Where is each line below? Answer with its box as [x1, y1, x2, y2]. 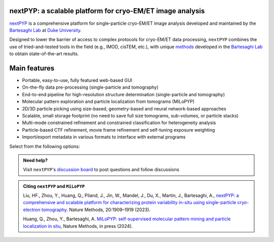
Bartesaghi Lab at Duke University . [9, 27, 82, 33]
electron [23, 207, 41, 213]
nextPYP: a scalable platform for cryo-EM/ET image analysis [9, 7, 205, 15]
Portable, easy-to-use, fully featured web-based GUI [22, 77, 132, 83]
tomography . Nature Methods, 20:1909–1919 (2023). [41, 207, 151, 213]
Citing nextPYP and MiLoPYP [23, 183, 85, 189]
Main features [9, 64, 55, 72]
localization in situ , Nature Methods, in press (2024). [23, 223, 133, 229]
